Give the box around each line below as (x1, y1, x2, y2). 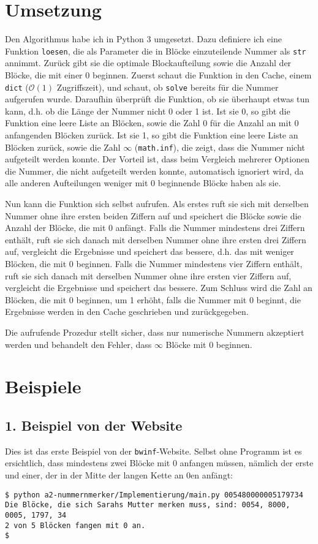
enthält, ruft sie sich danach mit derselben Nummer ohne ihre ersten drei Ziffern (5, 233, 306, 246)
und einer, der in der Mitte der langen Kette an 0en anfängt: (5, 468, 233, 481)
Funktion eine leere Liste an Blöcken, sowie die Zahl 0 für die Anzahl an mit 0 (5, 116, 299, 129)
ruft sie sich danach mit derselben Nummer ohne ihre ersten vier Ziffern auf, (5, 269, 292, 282)
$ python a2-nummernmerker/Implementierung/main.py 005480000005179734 (5, 490, 303, 499)
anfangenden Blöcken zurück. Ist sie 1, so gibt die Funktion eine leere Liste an (5, 129, 298, 141)
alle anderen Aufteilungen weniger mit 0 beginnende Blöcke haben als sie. (5, 176, 281, 189)
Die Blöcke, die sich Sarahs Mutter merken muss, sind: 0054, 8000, (5, 501, 290, 510)
